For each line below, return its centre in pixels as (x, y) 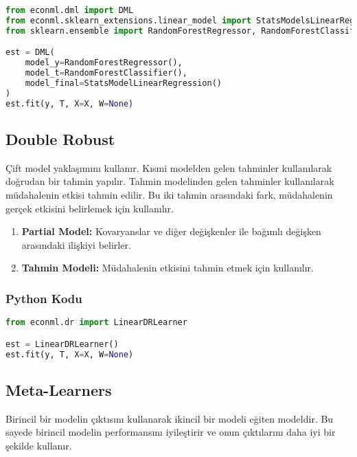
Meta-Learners (59, 389)
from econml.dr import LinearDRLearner (96, 323)
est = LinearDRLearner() (62, 344)
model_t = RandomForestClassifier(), (106, 73)
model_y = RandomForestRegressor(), (104, 63)
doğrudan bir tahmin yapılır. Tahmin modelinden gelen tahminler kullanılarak (170, 181)
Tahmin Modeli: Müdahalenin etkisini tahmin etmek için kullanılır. (168, 268)
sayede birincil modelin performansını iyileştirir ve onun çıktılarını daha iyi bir (171, 432)
